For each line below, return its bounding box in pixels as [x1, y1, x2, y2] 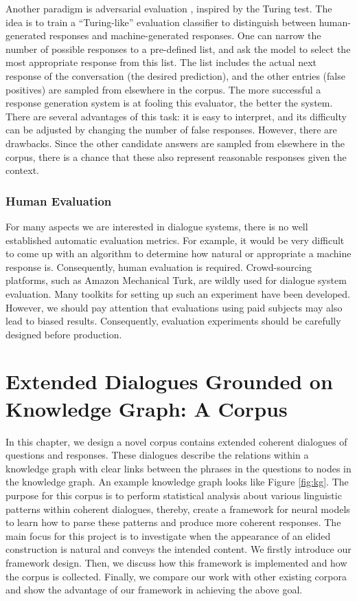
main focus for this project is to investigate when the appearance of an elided [5, 528, 331, 543]
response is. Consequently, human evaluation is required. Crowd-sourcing [5, 259, 312, 274]
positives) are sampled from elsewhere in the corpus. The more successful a [5, 82, 321, 96]
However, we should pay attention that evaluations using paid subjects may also [5, 300, 343, 314]
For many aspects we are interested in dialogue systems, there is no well [5, 219, 308, 233]
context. [5, 163, 39, 177]
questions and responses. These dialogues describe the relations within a [5, 448, 309, 462]
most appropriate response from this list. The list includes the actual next [5, 55, 316, 69]
